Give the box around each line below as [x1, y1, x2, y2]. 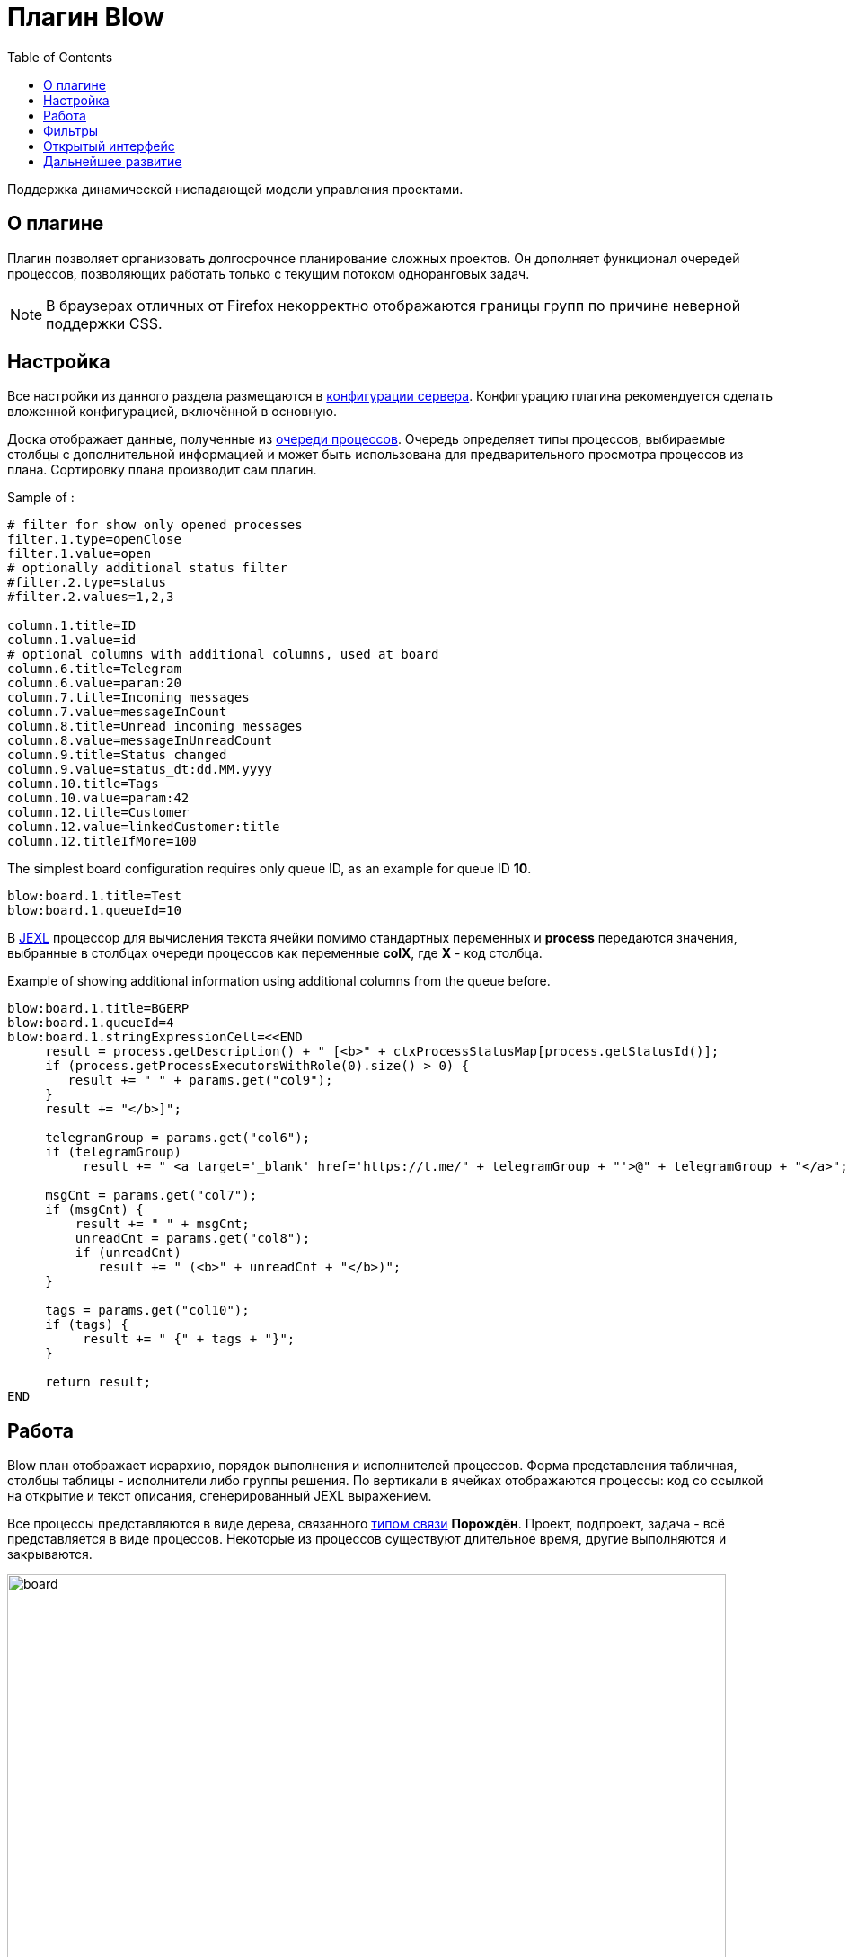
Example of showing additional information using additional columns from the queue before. [7, 973, 551, 989]
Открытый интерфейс [43, 137, 175, 154]
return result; [45, 1375, 152, 1390]
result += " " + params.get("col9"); [67, 1073, 333, 1088]
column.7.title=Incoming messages [7, 690, 250, 705]
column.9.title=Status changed [7, 748, 227, 763]
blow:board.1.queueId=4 [7, 1015, 174, 1031]
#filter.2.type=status [7, 575, 167, 590]
